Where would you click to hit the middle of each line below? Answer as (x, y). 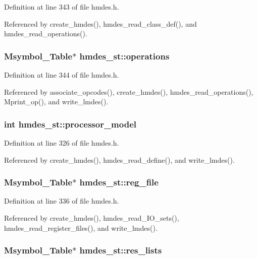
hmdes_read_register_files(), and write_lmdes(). (81, 228)
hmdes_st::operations (124, 56)
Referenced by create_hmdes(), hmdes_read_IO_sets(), (92, 218)
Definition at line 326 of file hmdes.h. (62, 143)
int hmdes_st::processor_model (70, 124)
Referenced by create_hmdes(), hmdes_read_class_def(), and (100, 23)
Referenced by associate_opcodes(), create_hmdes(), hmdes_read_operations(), (129, 91)
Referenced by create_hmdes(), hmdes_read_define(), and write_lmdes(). (119, 159)
